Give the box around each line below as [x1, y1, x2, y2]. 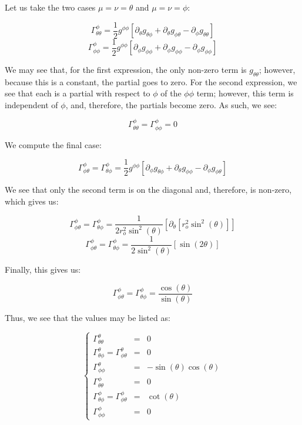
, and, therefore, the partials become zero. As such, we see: [65, 98, 277, 111]
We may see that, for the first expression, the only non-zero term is [5, 63, 247, 75]
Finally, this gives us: [5, 263, 81, 276]
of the [160, 87, 182, 99]
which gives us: [5, 195, 59, 207]
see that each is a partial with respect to [5, 87, 150, 99]
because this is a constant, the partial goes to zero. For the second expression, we [5, 75, 297, 88]
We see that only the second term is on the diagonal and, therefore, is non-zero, [5, 183, 292, 196]
